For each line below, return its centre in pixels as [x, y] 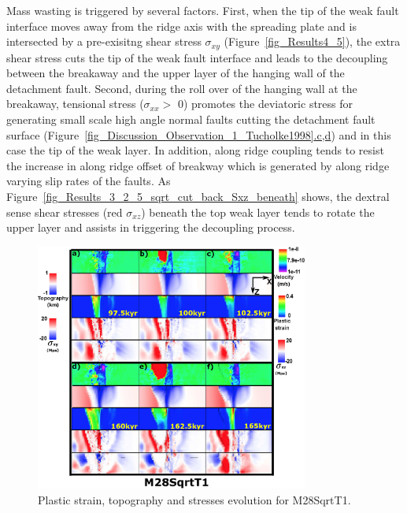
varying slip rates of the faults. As [89, 181]
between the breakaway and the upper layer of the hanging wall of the [176, 73]
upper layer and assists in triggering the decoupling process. [151, 227]
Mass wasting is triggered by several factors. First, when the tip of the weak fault [203, 10]
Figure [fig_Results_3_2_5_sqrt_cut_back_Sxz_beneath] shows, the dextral [198, 196]
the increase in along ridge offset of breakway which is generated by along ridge [198, 165]
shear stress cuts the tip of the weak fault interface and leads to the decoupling [197, 57]
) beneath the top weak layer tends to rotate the [258, 212]
